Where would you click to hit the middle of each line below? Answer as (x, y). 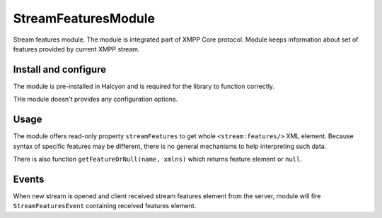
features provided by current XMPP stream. (76, 49)
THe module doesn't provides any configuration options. (95, 99)
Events (29, 179)
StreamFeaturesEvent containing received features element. (105, 206)
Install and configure (59, 69)
